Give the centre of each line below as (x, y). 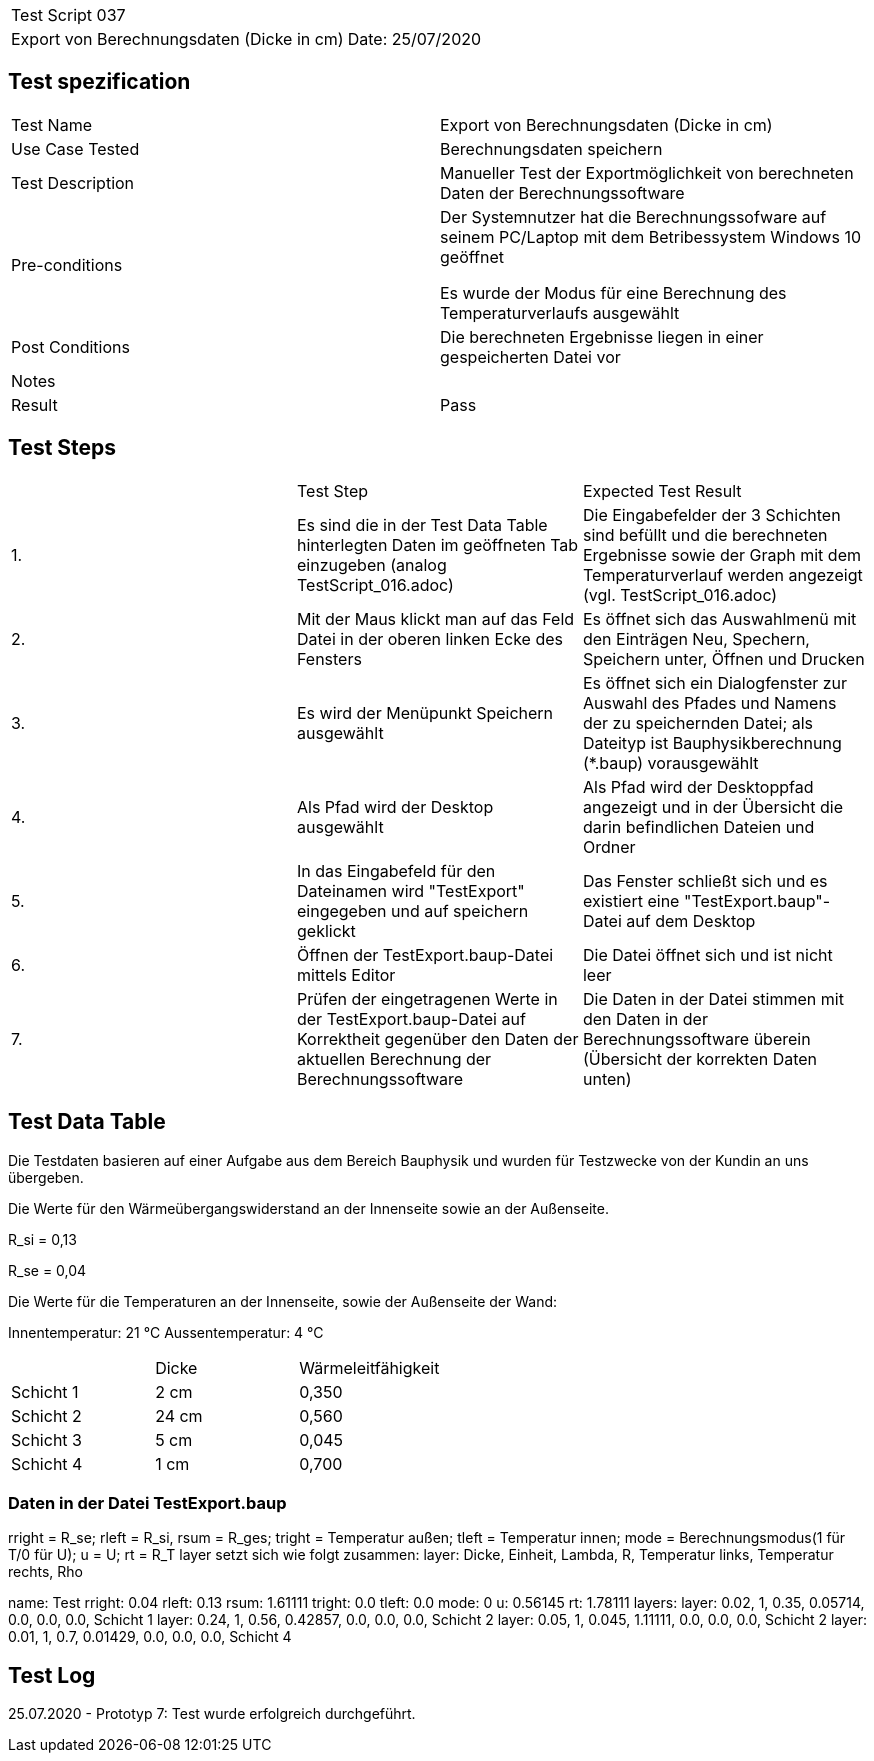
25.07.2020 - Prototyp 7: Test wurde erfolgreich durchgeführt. (212, 1714)
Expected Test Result (662, 490)
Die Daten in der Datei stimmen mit (713, 998)
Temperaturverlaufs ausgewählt (560, 312)
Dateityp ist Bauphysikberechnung (712, 742)
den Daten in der (645, 1018)
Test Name (51, 124)
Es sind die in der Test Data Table (422, 524)
